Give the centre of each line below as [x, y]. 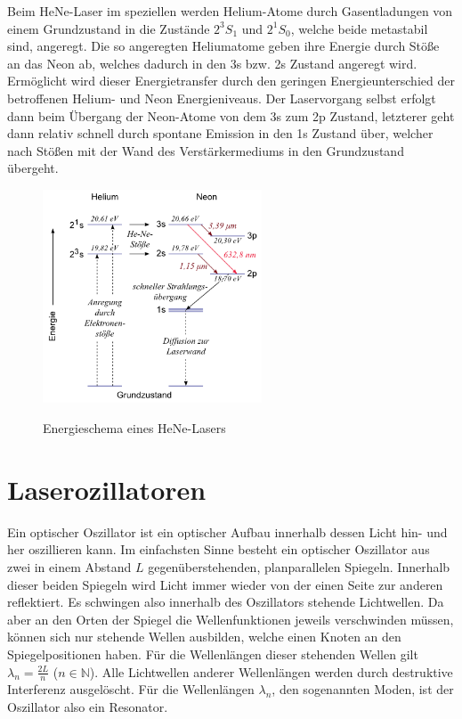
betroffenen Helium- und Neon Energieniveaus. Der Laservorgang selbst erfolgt [222, 98]
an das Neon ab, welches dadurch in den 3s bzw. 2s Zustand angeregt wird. [212, 63]
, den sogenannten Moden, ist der [363, 689]
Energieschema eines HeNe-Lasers [134, 428]
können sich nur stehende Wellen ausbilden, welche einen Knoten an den [204, 637]
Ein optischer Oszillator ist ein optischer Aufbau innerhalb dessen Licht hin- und [227, 531]
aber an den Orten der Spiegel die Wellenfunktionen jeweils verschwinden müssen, [231, 619]
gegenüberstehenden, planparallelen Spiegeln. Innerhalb [299, 566]
